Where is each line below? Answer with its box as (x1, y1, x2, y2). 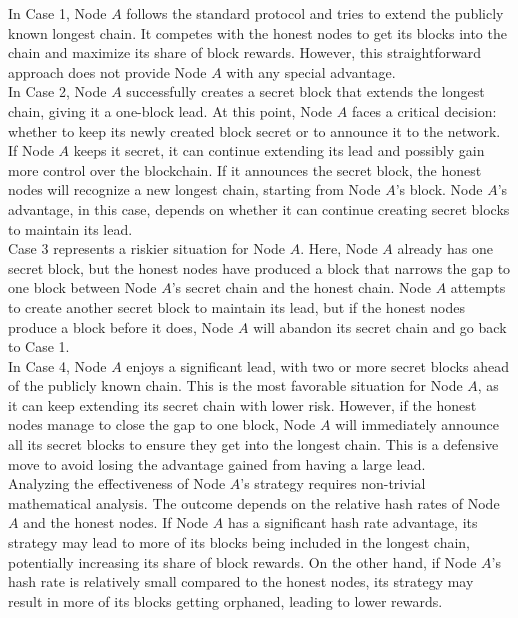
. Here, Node (300, 238, 378, 259)
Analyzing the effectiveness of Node (8, 473, 226, 494)
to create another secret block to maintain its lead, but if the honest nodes (8, 296, 465, 317)
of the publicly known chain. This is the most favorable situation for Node (8, 375, 463, 396)
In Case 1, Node (8, 3, 107, 23)
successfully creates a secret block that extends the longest (126, 81, 485, 102)
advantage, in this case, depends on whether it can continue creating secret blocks (8, 198, 510, 219)
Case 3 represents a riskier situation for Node (8, 238, 286, 259)
